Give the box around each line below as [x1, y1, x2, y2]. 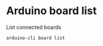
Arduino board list [6, 4, 97, 18]
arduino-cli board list [6, 35, 65, 41]
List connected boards [6, 24, 61, 31]
